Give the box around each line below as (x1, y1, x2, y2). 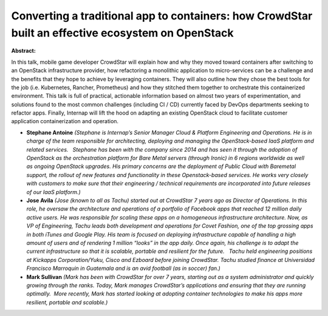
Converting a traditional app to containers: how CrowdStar (11, 9, 313, 22)
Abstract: (11, 47, 36, 55)
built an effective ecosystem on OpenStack (11, 26, 234, 39)
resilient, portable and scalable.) (26, 298, 108, 306)
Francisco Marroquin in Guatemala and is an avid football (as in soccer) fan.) (26, 264, 221, 272)
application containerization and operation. (11, 118, 118, 125)
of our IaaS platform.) (26, 188, 81, 195)
